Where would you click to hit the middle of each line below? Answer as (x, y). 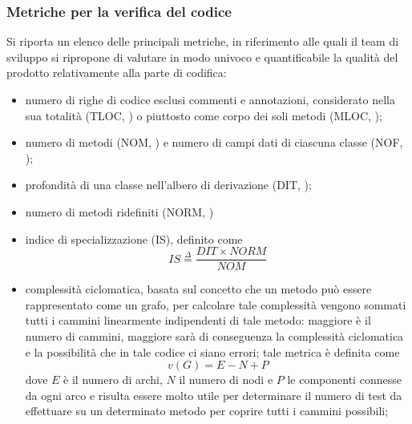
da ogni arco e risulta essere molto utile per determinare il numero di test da (214, 395)
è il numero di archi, (113, 380)
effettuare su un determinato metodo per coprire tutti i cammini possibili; (207, 411)
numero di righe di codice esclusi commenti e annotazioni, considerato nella (210, 99)
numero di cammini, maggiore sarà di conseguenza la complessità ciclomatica (214, 336)
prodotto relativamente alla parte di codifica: (117, 73)
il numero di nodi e (226, 380)
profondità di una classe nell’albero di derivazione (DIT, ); (168, 185)
